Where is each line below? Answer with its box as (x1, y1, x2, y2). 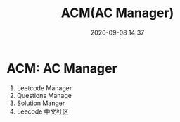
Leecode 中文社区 (16, 107, 70, 116)
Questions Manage (16, 91, 72, 99)
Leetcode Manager (16, 83, 72, 92)
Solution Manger (16, 99, 65, 107)
